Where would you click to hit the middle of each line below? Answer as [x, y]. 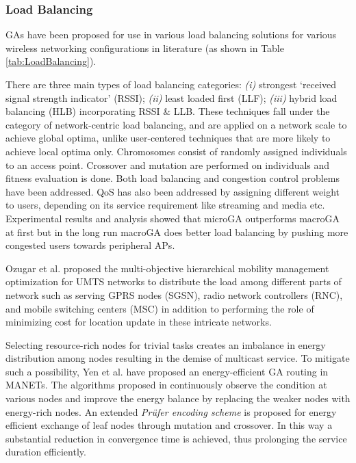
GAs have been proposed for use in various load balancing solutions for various [171, 35]
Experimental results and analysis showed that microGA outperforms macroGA [173, 218]
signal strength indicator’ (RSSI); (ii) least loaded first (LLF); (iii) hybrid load [171, 97]
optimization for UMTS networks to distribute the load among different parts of [174, 281]
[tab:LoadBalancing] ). [51, 61]
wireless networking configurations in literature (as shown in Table [145, 48]
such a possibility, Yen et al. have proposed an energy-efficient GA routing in [167, 371]
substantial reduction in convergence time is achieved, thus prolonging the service [176, 438]
